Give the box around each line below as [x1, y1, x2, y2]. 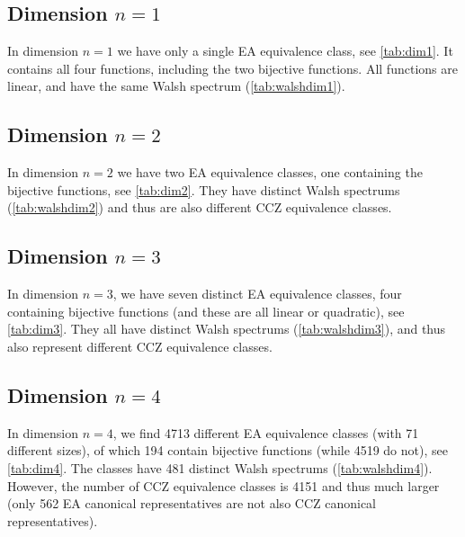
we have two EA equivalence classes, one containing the [117, 163, 423, 182]
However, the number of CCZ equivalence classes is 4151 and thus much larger [7, 476, 440, 495]
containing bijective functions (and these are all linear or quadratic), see [7, 301, 405, 320]
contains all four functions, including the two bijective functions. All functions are [7, 58, 458, 77]
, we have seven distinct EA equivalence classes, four [112, 284, 402, 303]
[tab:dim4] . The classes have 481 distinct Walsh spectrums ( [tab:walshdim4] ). [7, 458, 433, 477]
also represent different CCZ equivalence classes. [7, 336, 273, 355]
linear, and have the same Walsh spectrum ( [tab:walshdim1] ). [7, 76, 345, 95]
